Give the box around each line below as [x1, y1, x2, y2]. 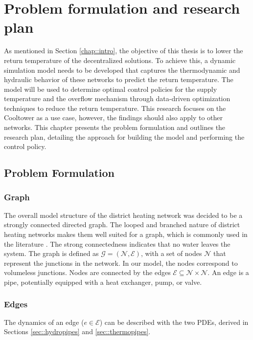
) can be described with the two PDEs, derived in [99, 317, 249, 327]
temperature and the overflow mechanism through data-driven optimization [4, 93, 230, 104]
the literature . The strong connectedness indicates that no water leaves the [4, 238, 230, 249]
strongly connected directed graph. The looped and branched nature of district [4, 219, 240, 230]
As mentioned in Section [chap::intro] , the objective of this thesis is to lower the [4, 45, 243, 56]
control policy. [4, 141, 46, 151]
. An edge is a [207, 267, 249, 277]
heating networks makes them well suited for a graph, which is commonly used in [4, 229, 248, 239]
